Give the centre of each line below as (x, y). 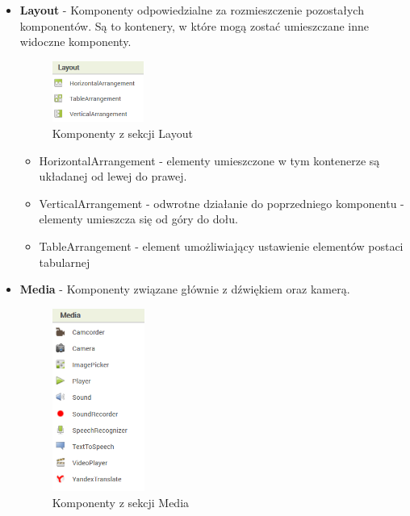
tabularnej (65, 262)
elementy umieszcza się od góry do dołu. (138, 219)
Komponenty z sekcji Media (121, 503)
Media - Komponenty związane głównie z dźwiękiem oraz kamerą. (185, 289)
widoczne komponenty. (75, 42)
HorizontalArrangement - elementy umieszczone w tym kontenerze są (209, 160)
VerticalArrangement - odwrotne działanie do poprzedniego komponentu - (222, 203)
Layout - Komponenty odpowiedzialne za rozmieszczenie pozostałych (192, 10)
